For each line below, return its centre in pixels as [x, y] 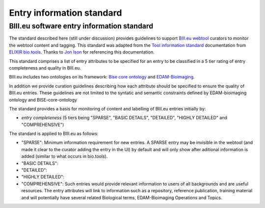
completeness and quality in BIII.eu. [45, 68]
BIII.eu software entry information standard [81, 26]
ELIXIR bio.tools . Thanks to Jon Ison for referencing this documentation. [82, 52]
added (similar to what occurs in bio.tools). [65, 156]
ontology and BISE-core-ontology [43, 100]
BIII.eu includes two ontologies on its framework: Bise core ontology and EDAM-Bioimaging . [102, 77]
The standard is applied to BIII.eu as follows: [54, 134]
